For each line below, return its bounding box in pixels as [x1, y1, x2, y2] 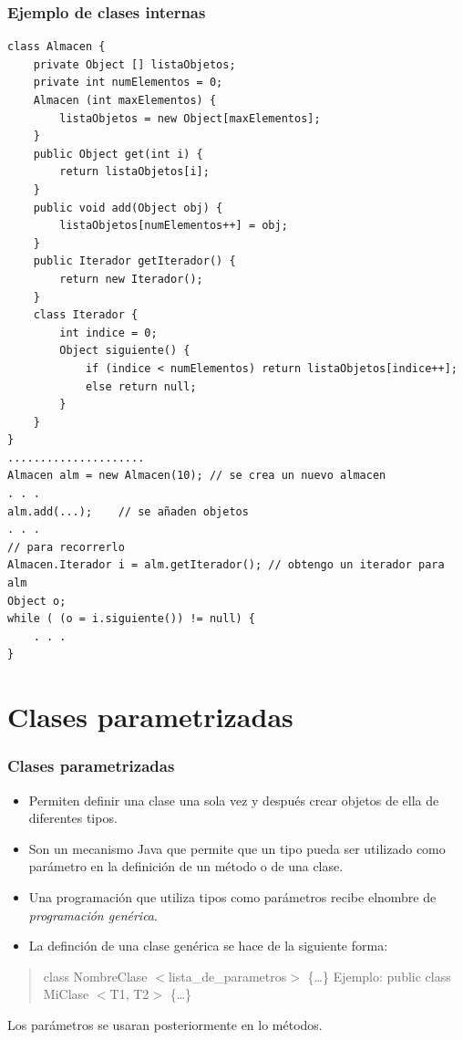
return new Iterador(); [59, 272, 203, 286]
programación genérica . [28, 905, 158, 924]
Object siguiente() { [59, 344, 190, 358]
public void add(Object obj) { [33, 201, 223, 214]
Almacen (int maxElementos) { [33, 94, 217, 107]
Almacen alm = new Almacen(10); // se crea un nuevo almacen [7, 469, 386, 483]
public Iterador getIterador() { [33, 255, 236, 268]
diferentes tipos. [28, 808, 118, 827]
